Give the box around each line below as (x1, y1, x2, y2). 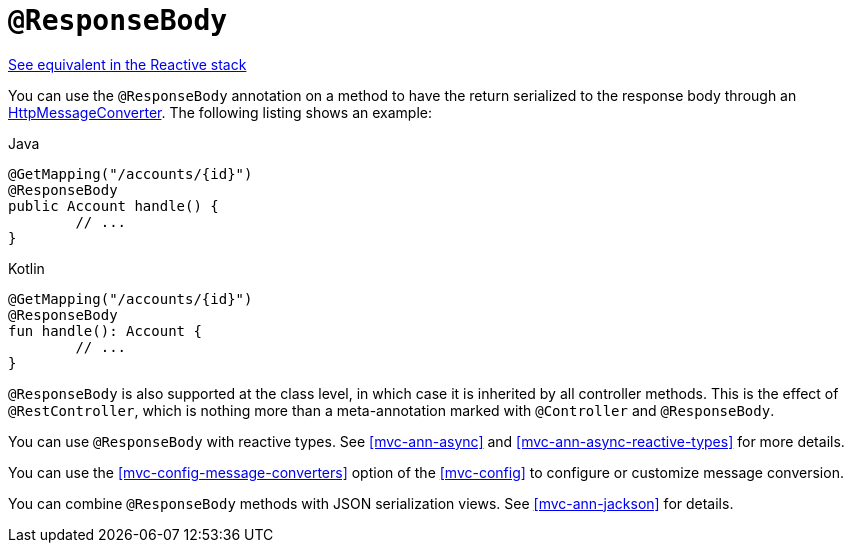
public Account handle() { (8, 197, 219, 214)
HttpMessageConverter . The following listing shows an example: (8, 103, 432, 121)
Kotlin (8, 259, 45, 277)
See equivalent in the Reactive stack (8, 55, 247, 73)
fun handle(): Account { (8, 322, 202, 339)
